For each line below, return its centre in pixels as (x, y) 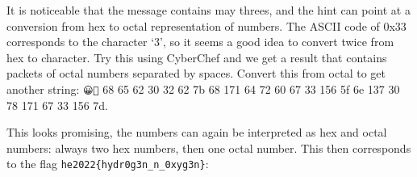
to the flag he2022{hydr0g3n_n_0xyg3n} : (108, 164)
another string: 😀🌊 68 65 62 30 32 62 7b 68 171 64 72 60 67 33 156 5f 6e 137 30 (203, 88)
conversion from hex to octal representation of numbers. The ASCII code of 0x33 (206, 25)
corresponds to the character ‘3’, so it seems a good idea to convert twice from (200, 42)
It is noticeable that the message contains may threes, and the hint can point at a (208, 10)
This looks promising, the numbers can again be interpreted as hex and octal (197, 132)
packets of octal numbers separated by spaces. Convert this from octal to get (196, 73)
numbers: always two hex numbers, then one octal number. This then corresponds (209, 147)
